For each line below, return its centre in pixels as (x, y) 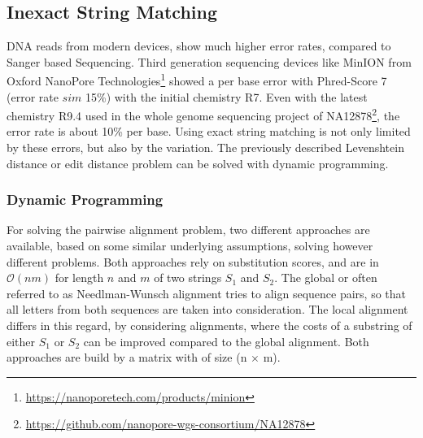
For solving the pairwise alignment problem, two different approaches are (188, 230)
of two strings (188, 278)
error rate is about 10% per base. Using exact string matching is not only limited (209, 131)
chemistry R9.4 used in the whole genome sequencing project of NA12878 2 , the (203, 114)
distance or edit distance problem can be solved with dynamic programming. (198, 163)
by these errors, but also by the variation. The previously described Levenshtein (205, 147)
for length (79, 278)
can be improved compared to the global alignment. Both (226, 341)
